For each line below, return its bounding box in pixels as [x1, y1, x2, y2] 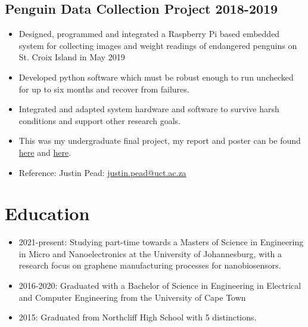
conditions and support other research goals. [18, 114, 181, 127]
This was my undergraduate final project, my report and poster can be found [18, 134, 301, 147]
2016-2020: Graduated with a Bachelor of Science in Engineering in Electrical [18, 279, 301, 292]
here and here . [18, 146, 71, 158]
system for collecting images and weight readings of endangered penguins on [18, 39, 297, 51]
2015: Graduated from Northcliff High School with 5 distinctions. [18, 311, 257, 323]
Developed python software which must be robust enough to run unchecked [18, 70, 294, 83]
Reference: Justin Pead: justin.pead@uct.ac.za [18, 166, 186, 178]
